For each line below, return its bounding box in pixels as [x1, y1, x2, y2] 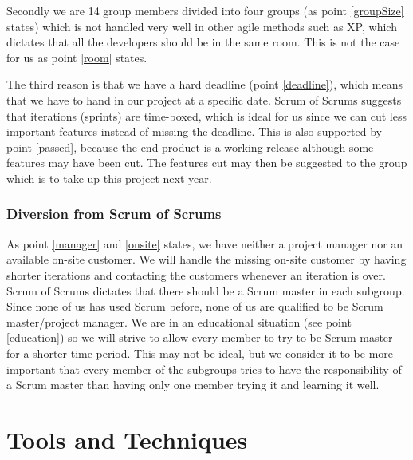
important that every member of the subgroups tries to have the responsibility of [6, 360, 402, 377]
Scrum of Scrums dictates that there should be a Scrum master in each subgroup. [6, 282, 405, 299]
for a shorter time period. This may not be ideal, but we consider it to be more [6, 344, 394, 361]
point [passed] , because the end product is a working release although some [6, 138, 374, 155]
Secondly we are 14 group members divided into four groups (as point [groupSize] [6, 2, 404, 18]
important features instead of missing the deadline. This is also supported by [6, 123, 382, 140]
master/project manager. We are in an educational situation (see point [6, 313, 352, 330]
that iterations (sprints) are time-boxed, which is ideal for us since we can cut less [6, 107, 407, 124]
